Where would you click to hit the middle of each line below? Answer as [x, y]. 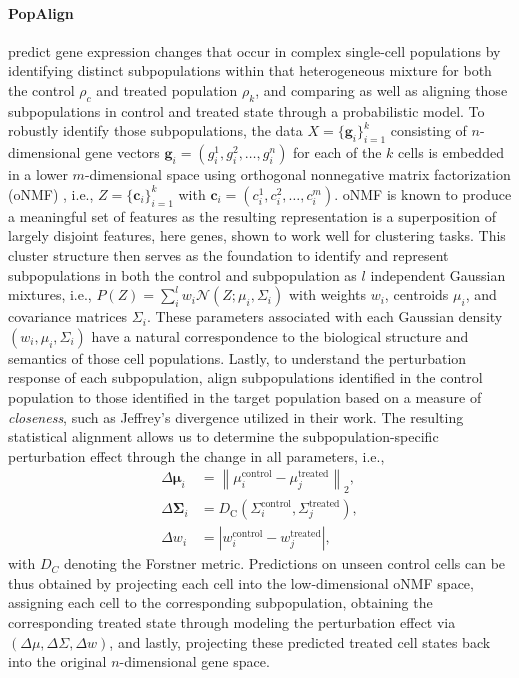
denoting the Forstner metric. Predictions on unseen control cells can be [284, 563]
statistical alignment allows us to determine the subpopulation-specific [223, 436]
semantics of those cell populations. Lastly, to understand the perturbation [237, 357]
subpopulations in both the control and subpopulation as [182, 274]
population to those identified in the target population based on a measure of [245, 396]
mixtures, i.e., [50, 294]
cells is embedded [451, 152]
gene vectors [122, 152]
